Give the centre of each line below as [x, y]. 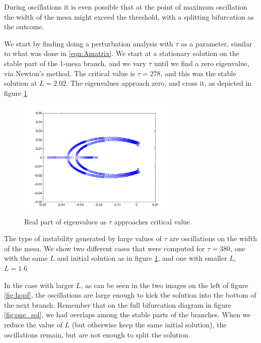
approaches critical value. [153, 221]
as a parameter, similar [217, 43]
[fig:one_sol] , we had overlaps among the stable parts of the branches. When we [127, 315]
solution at [21, 83]
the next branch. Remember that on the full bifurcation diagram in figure [118, 304]
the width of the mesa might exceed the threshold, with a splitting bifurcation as [129, 16]
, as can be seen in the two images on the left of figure [165, 285]
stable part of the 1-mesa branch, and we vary [75, 63]
